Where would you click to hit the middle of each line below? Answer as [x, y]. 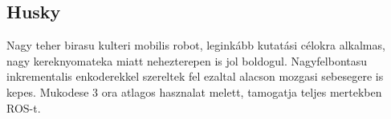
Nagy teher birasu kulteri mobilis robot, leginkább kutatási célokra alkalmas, [196, 45]
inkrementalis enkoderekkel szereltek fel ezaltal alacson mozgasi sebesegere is [195, 76]
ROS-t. [24, 107]
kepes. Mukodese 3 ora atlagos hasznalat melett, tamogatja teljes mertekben [194, 91]
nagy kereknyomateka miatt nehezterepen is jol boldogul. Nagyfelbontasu [187, 60]
